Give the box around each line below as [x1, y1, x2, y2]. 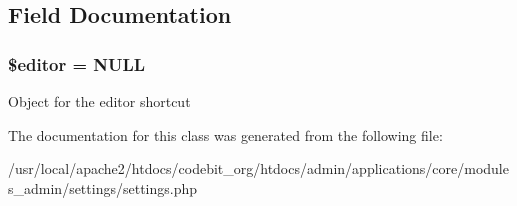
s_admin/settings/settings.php [8, 177, 198, 198]
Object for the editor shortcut [8, 91, 191, 111]
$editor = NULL [8, 51, 146, 76]
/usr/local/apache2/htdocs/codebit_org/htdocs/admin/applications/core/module [8, 158, 509, 179]
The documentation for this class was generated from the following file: [8, 124, 443, 145]
